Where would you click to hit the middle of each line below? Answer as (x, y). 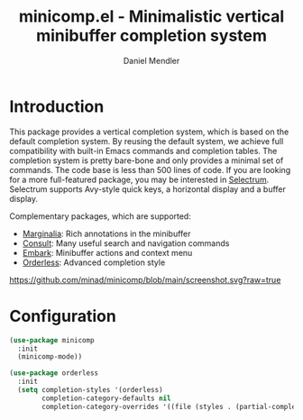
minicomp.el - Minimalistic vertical (151, 17)
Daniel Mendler (151, 60)
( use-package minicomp (52, 340)
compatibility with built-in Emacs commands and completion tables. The (143, 151)
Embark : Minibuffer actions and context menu (107, 252)
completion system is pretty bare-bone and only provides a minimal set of (147, 160)
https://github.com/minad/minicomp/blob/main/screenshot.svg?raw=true (145, 279)
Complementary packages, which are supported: (100, 216)
